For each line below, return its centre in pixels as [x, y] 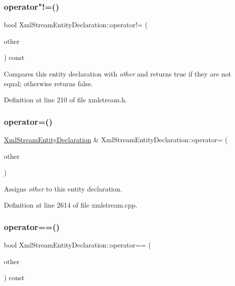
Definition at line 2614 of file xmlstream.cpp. [71, 205]
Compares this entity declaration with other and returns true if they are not [118, 74]
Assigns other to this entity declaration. [63, 188]
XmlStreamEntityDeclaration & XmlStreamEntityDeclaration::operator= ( [116, 139]
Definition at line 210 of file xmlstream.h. [66, 100]
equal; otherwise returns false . [49, 83]
